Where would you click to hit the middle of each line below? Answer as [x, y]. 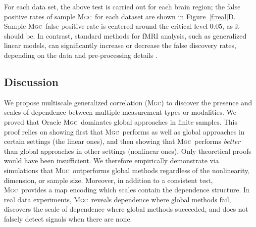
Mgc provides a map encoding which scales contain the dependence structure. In [127, 190]
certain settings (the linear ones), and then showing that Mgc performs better [122, 141]
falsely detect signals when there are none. [68, 218]
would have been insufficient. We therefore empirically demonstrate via [111, 160]
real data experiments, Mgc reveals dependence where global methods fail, [118, 199]
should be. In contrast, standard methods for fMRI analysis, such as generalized [125, 35]
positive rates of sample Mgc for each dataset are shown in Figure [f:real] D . [120, 16]
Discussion [31, 81]
